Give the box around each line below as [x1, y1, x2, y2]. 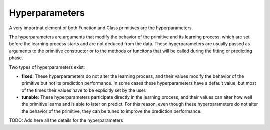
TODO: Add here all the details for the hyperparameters [9, 117, 123, 123]
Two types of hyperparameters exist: [9, 64, 85, 70]
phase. [9, 55, 23, 61]
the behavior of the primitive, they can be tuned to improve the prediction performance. [21, 108, 202, 114]
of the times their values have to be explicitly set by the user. [21, 87, 147, 93]
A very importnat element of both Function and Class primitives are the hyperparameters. [9, 25, 193, 31]
